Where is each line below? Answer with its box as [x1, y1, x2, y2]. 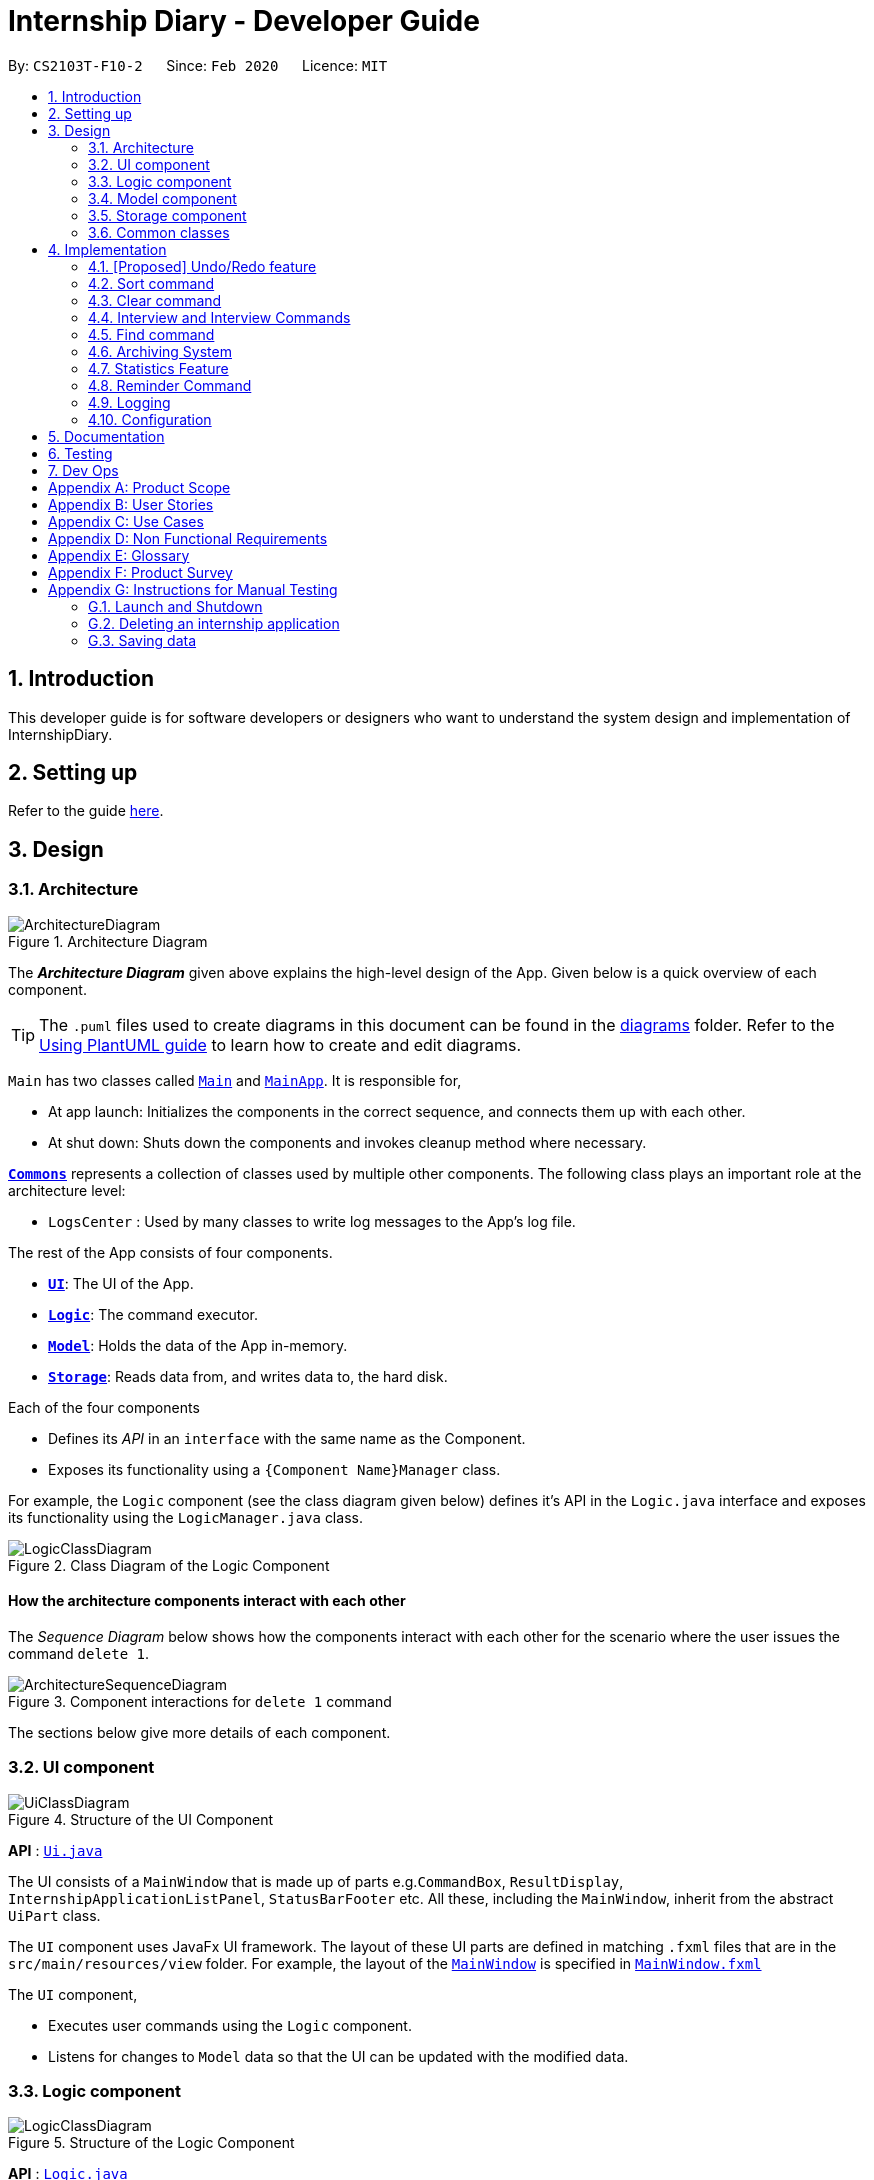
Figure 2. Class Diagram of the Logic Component [8, 1556, 330, 1574]
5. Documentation [48, 427, 165, 445]
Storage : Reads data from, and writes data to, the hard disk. [48, 1367, 448, 1385]
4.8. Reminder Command [88, 376, 252, 394]
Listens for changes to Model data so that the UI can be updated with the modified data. [48, 2047, 629, 2065]
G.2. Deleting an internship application [88, 614, 340, 632]
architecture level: [8, 1181, 126, 1199]
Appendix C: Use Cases [48, 512, 204, 530]
